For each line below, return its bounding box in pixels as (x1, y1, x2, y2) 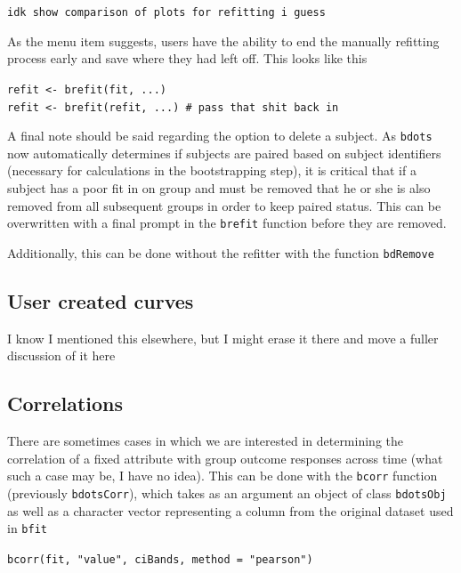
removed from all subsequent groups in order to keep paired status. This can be (7, 196, 441, 214)
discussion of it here (7, 346, 116, 365)
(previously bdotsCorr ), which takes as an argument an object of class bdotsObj (7, 483, 447, 502)
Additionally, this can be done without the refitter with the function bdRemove (7, 243, 434, 262)
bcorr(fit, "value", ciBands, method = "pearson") (7, 553, 313, 566)
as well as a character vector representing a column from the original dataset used (7, 501, 454, 520)
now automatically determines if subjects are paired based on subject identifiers (7, 143, 441, 162)
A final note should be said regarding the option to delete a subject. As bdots (7, 126, 433, 145)
